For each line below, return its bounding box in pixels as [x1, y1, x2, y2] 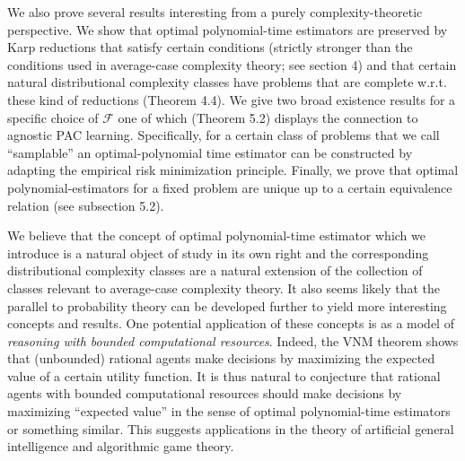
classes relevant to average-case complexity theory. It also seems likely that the [7, 278, 440, 297]
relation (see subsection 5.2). [7, 196, 164, 214]
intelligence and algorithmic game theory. [7, 437, 234, 456]
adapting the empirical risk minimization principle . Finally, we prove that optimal [7, 161, 459, 179]
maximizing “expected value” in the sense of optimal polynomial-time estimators [7, 402, 451, 421]
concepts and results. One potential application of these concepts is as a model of [7, 314, 454, 333]
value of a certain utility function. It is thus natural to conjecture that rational [7, 366, 441, 385]
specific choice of [7, 108, 99, 126]
